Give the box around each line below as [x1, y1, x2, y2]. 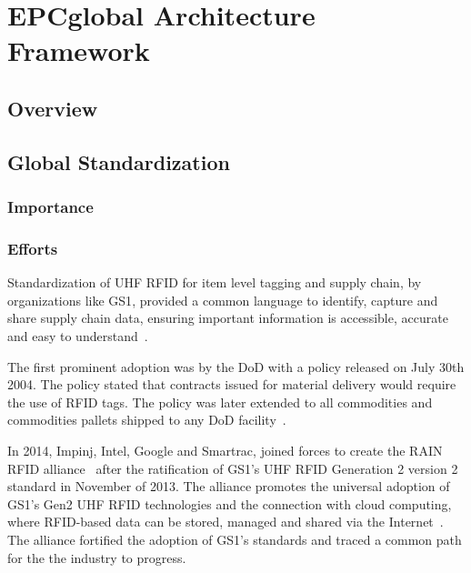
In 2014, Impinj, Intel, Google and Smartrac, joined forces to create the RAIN [7, 440, 443, 459]
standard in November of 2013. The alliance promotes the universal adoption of [7, 477, 450, 496]
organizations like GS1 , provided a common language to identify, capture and [7, 290, 438, 309]
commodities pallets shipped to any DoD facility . [7, 410, 286, 429]
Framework [7, 32, 150, 69]
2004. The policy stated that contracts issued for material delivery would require [7, 375, 456, 394]
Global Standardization [7, 147, 230, 176]
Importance [7, 196, 94, 218]
